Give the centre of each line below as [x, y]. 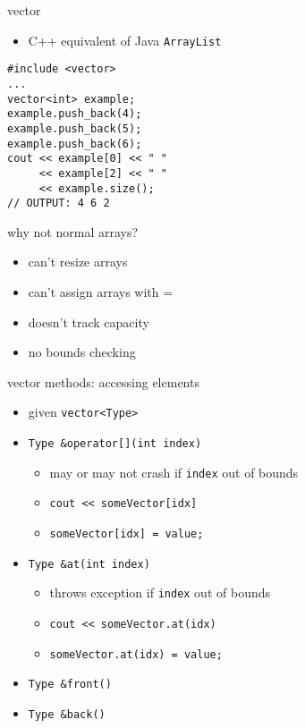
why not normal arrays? [73, 231]
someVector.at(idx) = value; [136, 654]
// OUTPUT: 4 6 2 [59, 203]
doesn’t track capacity [89, 322]
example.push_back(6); [75, 144]
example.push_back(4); [75, 114]
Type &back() [67, 714]
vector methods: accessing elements [103, 381]
